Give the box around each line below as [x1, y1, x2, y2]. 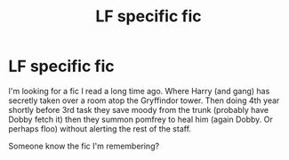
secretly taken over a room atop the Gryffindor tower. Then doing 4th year [8, 95, 280, 106]
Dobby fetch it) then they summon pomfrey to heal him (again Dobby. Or [8, 114, 273, 124]
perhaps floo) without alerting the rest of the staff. [8, 123, 192, 134]
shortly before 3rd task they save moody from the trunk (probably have [8, 104, 269, 115]
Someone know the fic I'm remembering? [8, 140, 160, 151]
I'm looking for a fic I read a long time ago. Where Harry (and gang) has [8, 85, 270, 96]
